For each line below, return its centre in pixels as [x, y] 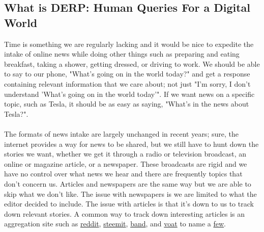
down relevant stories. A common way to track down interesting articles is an [125, 213]
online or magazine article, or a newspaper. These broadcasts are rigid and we [126, 163]
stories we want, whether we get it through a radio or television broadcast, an [125, 154]
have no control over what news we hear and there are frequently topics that [123, 174]
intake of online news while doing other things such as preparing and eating [122, 54]
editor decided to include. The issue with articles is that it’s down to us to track [129, 204]
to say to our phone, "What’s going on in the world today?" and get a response [127, 74]
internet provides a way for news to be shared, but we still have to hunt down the [131, 144]
